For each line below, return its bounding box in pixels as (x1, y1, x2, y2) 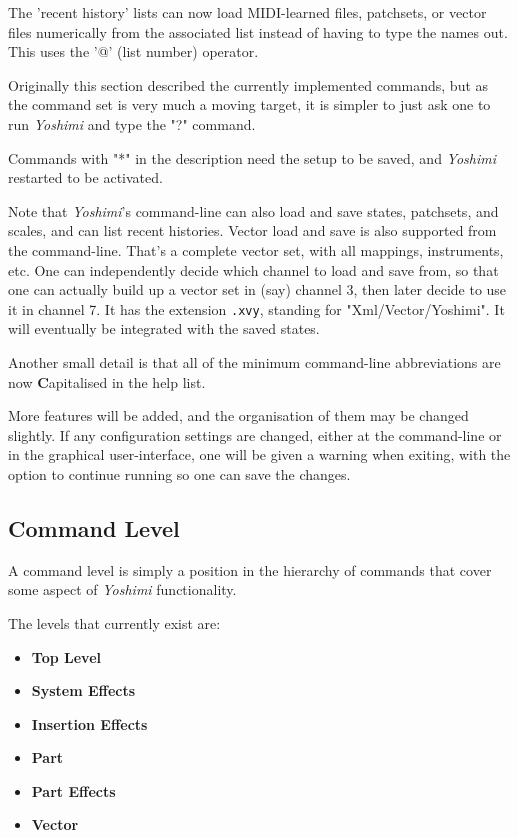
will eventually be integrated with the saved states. (8, 318, 320, 339)
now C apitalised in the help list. (8, 371, 206, 392)
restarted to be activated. (8, 167, 163, 188)
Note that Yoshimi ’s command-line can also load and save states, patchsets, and (8, 200, 499, 221)
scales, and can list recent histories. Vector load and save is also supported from (8, 220, 497, 241)
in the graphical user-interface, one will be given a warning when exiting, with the (8, 444, 511, 465)
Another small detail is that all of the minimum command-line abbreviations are (8, 351, 501, 372)
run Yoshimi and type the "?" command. (8, 113, 256, 134)
